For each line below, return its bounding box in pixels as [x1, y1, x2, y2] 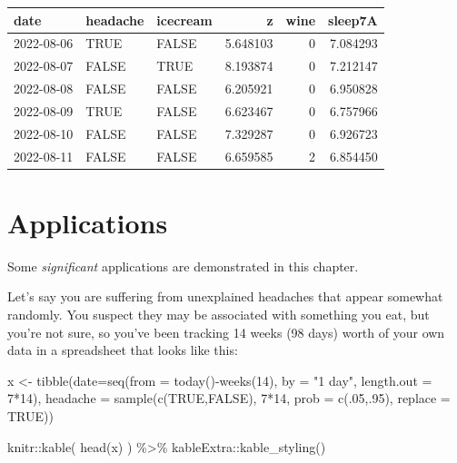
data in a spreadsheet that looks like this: [7, 340, 238, 360]
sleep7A [328, 10, 378, 29]
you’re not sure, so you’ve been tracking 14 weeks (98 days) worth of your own [7, 322, 445, 341]
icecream [156, 10, 213, 29]
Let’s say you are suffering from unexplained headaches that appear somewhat [7, 287, 443, 306]
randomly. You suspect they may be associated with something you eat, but [7, 304, 430, 323]
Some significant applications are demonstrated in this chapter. [7, 256, 359, 275]
